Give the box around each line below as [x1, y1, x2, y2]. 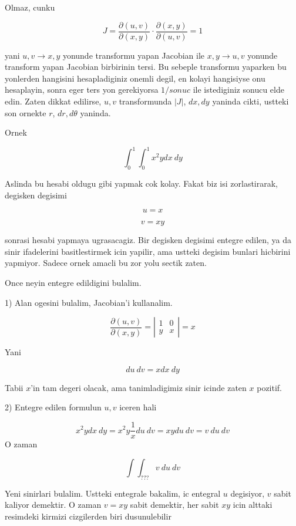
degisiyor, [230, 487, 265, 499]
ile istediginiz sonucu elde [193, 83, 284, 96]
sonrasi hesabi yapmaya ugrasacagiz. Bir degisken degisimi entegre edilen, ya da [5, 234, 292, 246]
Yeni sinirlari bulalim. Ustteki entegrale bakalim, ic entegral [5, 487, 221, 499]
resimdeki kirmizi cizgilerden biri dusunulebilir [5, 510, 171, 522]
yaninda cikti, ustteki [212, 95, 289, 107]
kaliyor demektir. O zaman [5, 498, 102, 511]
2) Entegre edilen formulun [5, 401, 102, 413]
